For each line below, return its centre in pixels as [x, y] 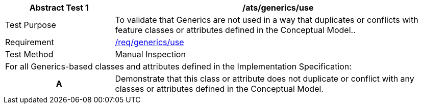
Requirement [30, 42]
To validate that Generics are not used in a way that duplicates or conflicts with [267, 20]
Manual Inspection [150, 54]
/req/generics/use [150, 42]
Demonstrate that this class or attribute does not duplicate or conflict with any [265, 79]
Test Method [29, 54]
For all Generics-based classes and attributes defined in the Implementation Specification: [178, 66]
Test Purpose [31, 25]
